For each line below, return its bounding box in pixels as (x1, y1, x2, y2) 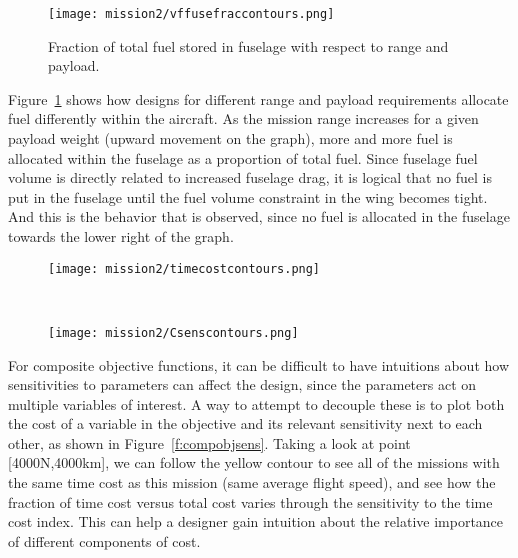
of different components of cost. (8, 530, 201, 551)
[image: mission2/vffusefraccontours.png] (48, 7, 335, 21)
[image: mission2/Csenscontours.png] (48, 325, 299, 340)
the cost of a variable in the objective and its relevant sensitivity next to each (8, 413, 483, 434)
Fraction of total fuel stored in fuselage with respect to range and (48, 35, 449, 56)
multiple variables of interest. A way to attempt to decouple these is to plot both (8, 393, 505, 414)
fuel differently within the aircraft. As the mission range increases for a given (8, 108, 479, 129)
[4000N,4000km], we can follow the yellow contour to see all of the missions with (8, 452, 500, 473)
